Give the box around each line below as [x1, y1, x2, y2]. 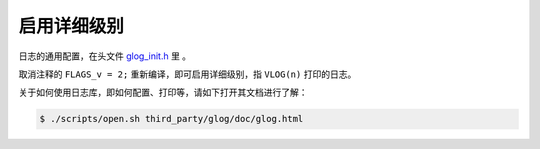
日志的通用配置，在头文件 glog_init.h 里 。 [18, 50, 192, 62]
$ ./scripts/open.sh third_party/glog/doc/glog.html [39, 113, 304, 125]
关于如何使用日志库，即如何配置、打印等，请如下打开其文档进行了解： [18, 86, 308, 99]
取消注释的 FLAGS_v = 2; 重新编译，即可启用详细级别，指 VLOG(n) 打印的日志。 [18, 68, 357, 80]
